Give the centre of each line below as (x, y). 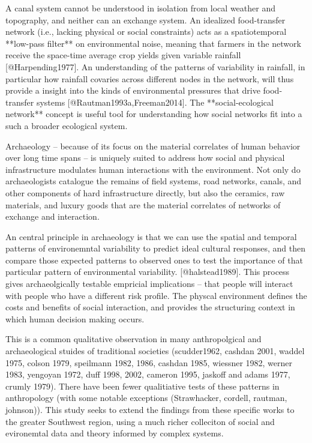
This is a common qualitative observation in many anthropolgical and (133, 339)
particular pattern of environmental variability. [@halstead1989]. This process (148, 272)
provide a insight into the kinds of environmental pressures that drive (133, 90)
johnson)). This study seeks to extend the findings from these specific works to (150, 409)
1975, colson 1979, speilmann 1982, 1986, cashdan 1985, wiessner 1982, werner (149, 362)
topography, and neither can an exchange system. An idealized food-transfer (145, 20)
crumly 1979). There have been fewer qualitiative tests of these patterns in (142, 386)
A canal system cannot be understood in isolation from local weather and (140, 8)
